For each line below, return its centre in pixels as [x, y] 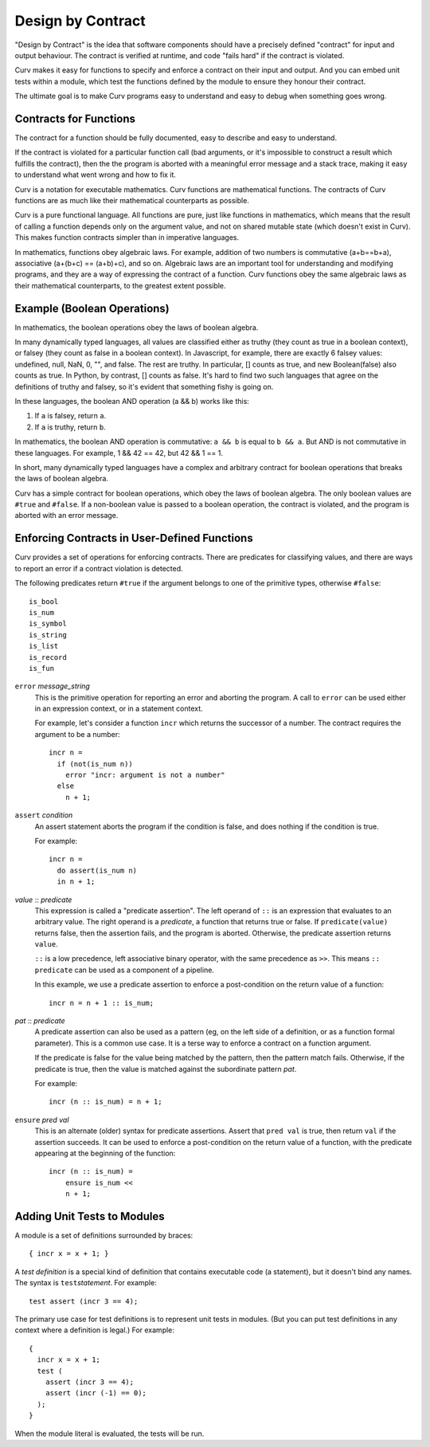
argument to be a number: [78, 734]
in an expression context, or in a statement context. [119, 708]
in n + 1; [76, 882]
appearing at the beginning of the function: [105, 1153]
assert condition [44, 815]
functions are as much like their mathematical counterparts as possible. [132, 200]
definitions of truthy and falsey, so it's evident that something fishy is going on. [144, 386]
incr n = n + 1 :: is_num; [102, 1003]
